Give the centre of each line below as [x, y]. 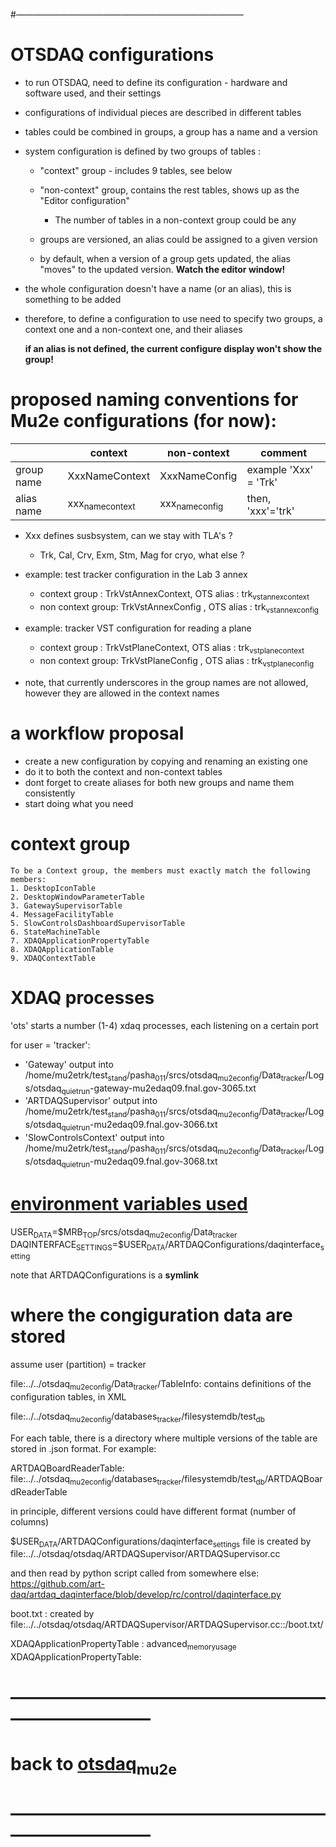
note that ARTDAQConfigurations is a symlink [105, 1275]
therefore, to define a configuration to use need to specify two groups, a [173, 318]
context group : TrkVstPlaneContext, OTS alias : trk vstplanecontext [172, 649]
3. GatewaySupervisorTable [66, 905]
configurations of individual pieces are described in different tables [163, 112]
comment [284, 452]
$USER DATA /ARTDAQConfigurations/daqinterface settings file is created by [161, 1542]
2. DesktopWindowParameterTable [77, 897]
